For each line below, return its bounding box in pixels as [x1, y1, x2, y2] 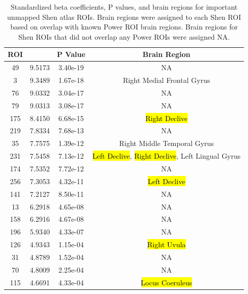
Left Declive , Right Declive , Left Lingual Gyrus [92, 151, 241, 161]
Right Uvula [147, 239, 186, 250]
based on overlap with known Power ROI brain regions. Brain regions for [10, 21, 238, 32]
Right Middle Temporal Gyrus [119, 138, 214, 149]
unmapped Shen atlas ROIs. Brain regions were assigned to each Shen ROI [7, 11, 241, 22]
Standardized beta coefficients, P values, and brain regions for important [11, 2, 238, 12]
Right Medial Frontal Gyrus [123, 75, 210, 85]
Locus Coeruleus [141, 277, 192, 287]
